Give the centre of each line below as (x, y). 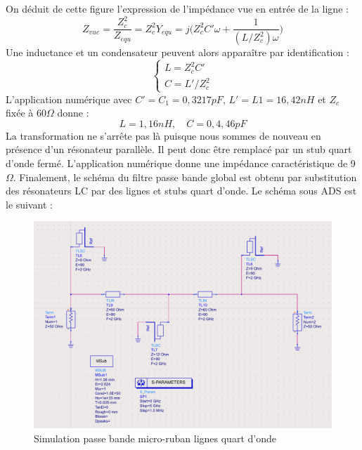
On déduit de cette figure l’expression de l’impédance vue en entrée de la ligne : (177, 8)
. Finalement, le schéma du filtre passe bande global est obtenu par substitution (185, 177)
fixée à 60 (26, 113)
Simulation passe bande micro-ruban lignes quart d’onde (155, 438)
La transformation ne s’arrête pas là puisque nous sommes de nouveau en (163, 135)
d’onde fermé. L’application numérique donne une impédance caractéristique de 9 (181, 163)
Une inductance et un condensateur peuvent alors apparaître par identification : (177, 52)
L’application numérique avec (69, 99)
